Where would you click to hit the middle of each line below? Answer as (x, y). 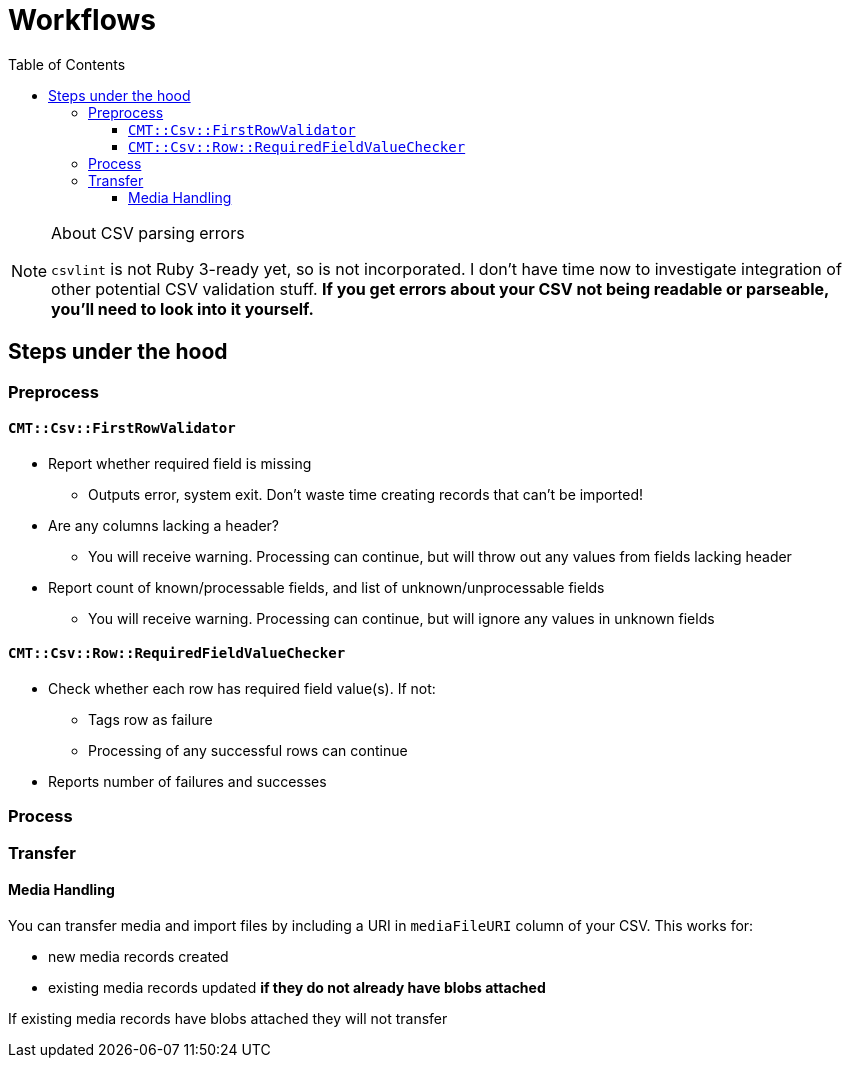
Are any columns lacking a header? (163, 525)
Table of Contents (67, 64)
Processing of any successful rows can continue (248, 751)
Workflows (82, 20)
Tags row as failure (150, 720)
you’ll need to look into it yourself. (182, 308)
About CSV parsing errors (148, 232)
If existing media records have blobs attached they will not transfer (228, 1018)
